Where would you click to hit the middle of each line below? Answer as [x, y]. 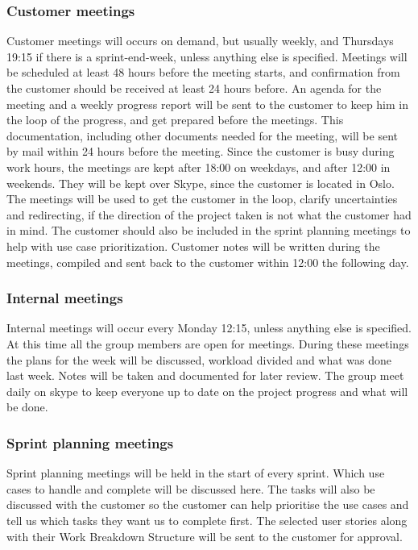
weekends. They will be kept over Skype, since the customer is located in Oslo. [201, 183]
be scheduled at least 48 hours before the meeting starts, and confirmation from [203, 72]
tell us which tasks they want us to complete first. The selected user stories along [207, 520]
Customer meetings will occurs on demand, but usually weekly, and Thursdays [200, 41]
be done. [27, 407]
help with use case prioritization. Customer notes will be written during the [193, 246]
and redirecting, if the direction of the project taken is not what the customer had [209, 214]
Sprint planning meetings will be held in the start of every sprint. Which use [196, 473]
